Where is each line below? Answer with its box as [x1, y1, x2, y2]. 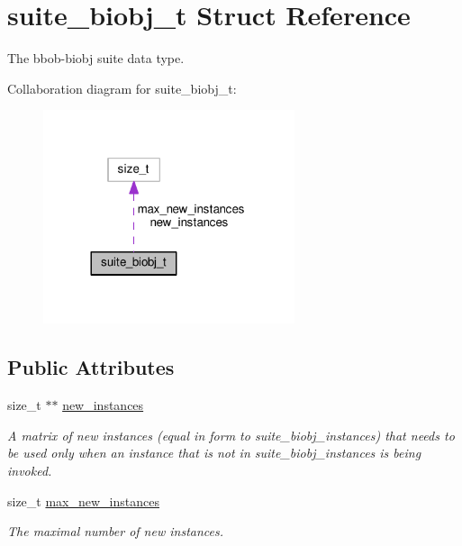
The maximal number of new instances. [7, 522, 223, 541]
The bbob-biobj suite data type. [7, 49, 185, 68]
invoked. [7, 461, 52, 479]
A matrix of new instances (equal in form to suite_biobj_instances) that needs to [7, 425, 455, 444]
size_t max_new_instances [7, 491, 159, 510]
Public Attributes [7, 353, 175, 381]
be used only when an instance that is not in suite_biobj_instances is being [7, 443, 421, 462]
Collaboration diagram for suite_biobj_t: [7, 78, 237, 97]
